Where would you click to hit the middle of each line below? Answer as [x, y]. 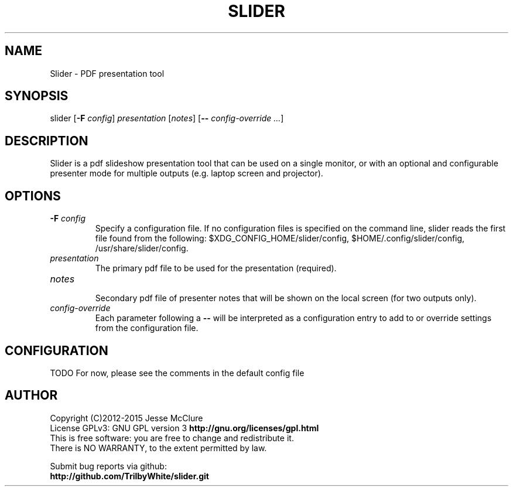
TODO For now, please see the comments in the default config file [177, 373]
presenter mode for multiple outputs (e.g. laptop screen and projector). [187, 173]
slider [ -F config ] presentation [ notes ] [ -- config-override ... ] [167, 118]
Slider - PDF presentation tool [107, 73]
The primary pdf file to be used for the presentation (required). [216, 268]
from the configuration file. [147, 328]
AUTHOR [31, 395]
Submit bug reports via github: [108, 466]
